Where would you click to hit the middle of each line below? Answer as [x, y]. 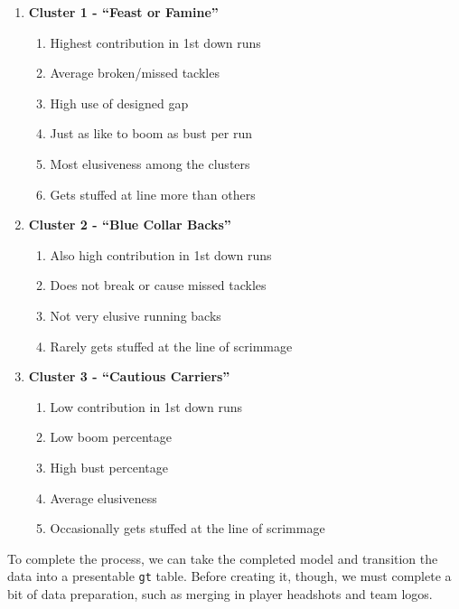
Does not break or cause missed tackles [158, 285]
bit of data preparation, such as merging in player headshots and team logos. [220, 593]
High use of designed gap [119, 103]
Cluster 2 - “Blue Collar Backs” [130, 225]
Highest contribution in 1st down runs [155, 42]
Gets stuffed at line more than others [153, 194]
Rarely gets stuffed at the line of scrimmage [171, 346]
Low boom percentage [111, 437]
